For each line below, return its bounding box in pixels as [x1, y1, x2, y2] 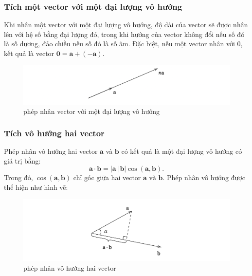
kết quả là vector [4, 48, 54, 58]
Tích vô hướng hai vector [4, 127, 105, 139]
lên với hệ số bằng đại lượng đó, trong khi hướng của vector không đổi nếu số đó [4, 29, 245, 39]
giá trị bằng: [4, 155, 41, 166]
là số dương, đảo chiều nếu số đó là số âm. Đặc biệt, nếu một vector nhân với [4, 38, 235, 49]
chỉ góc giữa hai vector [73, 172, 141, 183]
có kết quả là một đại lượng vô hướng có [121, 146, 242, 156]
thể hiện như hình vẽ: [4, 182, 68, 192]
